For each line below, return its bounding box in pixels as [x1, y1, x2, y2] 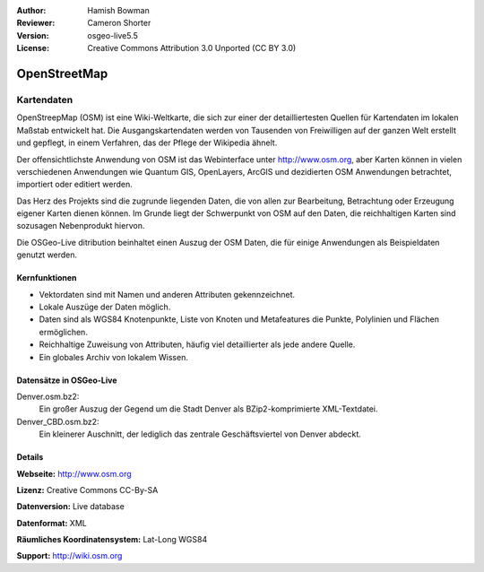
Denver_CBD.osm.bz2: [16, 416, 99, 427]
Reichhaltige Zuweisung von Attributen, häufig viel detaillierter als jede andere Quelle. [39, 339, 356, 350]
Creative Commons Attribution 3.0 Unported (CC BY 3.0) [87, 43, 297, 54]
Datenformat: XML [16, 517, 87, 528]
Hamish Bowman [87, 5, 150, 15]
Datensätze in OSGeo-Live [16, 375, 117, 386]
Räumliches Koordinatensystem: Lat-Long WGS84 [16, 534, 208, 545]
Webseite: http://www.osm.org [16, 468, 132, 479]
